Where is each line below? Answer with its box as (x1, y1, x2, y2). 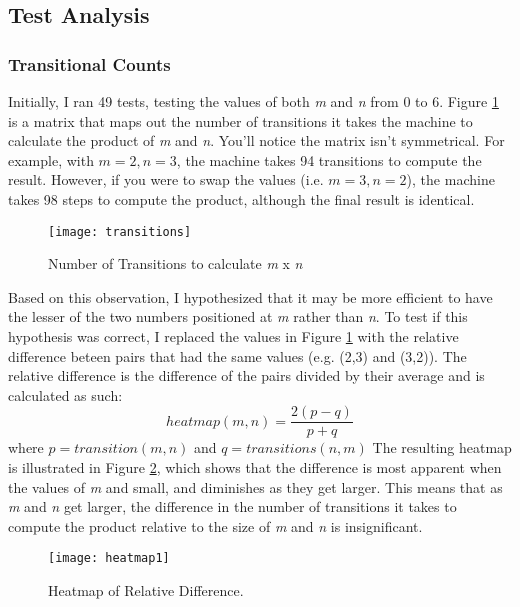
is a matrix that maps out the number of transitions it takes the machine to (8, 110, 473, 131)
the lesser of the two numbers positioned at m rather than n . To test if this (8, 306, 468, 327)
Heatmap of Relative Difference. (48, 580, 244, 601)
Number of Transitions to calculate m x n (48, 253, 303, 274)
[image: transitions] (48, 224, 192, 239)
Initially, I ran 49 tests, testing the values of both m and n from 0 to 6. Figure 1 (8, 91, 499, 111)
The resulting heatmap (372, 437, 512, 458)
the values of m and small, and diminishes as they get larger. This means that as (8, 476, 503, 497)
